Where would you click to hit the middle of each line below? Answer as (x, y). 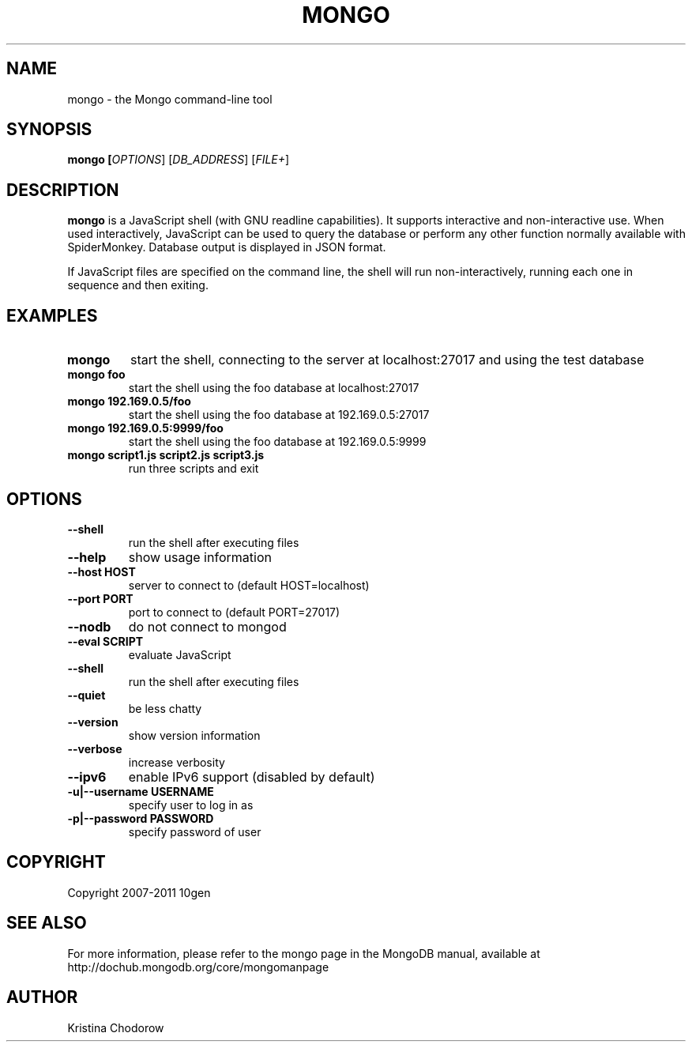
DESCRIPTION (63, 190)
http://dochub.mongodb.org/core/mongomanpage (198, 967)
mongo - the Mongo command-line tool (170, 99)
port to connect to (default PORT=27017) (234, 612)
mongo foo (96, 375)
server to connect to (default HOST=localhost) (249, 585)
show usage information (200, 557)
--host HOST (102, 571)
